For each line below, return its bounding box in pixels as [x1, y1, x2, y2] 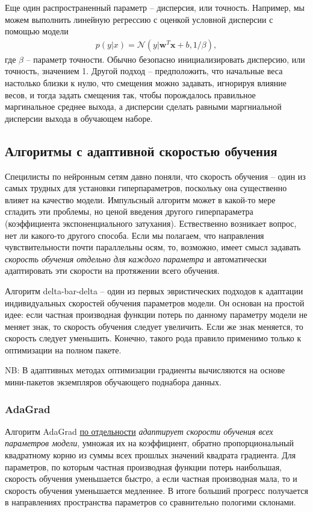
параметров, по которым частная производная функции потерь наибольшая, [5, 460, 282, 473]
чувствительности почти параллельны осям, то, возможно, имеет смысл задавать [5, 241, 301, 253]
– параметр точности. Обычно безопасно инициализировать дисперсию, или [26, 52, 305, 65]
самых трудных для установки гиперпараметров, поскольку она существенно [5, 182, 287, 194]
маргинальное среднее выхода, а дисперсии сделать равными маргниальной [5, 100, 282, 113]
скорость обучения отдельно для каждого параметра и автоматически [5, 252, 267, 265]
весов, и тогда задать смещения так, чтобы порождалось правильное [5, 88, 256, 101]
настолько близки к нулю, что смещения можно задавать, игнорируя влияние [5, 77, 287, 89]
